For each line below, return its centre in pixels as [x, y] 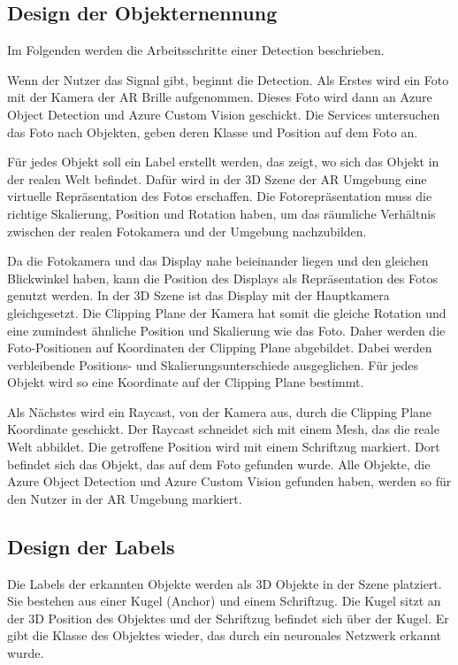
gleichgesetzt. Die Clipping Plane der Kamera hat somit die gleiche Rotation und [227, 312]
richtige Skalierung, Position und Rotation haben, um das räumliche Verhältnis [221, 213]
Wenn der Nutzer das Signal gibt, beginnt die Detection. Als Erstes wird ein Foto [228, 79]
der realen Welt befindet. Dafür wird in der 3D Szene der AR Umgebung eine [217, 178]
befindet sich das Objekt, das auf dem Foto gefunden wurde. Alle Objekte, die [219, 464]
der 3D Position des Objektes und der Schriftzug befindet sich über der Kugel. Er [228, 618]
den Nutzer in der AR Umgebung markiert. [125, 498]
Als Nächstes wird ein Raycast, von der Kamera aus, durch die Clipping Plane [220, 411]
